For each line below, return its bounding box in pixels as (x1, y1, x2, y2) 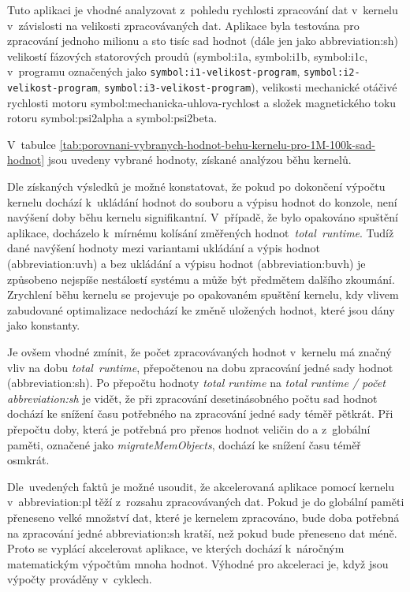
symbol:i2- (304, 67, 360, 79)
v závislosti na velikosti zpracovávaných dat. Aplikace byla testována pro (7, 17, 360, 33)
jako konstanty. (7, 317, 80, 333)
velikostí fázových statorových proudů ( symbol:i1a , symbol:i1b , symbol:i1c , (7, 47, 368, 64)
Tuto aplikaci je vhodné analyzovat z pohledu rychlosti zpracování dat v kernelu (7, 2, 398, 17)
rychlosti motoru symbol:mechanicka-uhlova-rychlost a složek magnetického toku (7, 94, 397, 110)
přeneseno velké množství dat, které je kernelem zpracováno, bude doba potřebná (7, 508, 400, 525)
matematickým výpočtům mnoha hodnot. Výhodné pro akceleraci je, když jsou (7, 555, 389, 572)
